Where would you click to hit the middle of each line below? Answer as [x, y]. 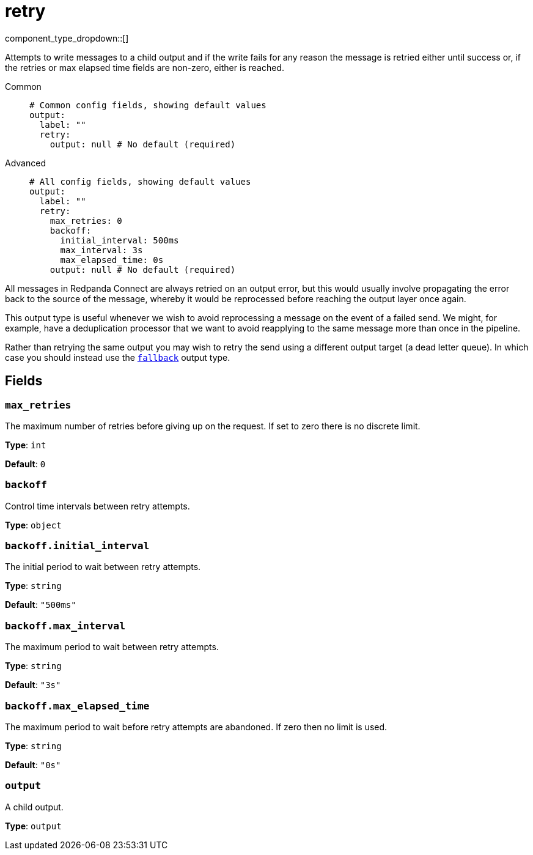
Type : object [33, 525]
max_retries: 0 [86, 220]
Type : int [26, 445]
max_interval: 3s [101, 250]
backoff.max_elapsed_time [77, 706]
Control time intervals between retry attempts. [97, 506]
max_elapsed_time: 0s [112, 260]
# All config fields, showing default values [140, 181]
